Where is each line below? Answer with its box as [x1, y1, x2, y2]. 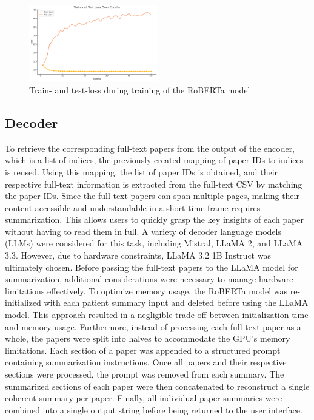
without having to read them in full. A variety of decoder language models [5, 225, 281, 237]
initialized [5, 296, 41, 309]
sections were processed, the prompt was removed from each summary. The [5, 368, 284, 381]
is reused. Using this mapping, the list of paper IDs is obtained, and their [5, 165, 278, 178]
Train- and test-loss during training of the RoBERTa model [29, 83, 250, 96]
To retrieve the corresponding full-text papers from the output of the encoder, [5, 141, 295, 154]
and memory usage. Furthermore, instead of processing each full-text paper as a [5, 320, 301, 333]
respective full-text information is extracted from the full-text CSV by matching [5, 177, 302, 190]
